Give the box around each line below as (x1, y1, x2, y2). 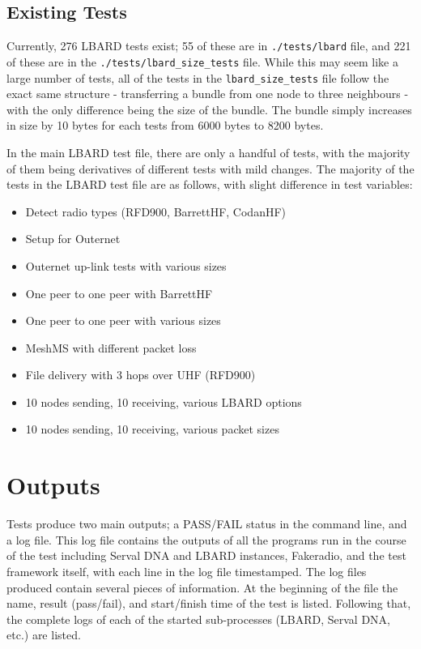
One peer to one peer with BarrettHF (25, 284, 213, 301)
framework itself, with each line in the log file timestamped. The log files (6, 562, 367, 579)
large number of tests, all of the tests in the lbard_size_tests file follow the (6, 69, 389, 86)
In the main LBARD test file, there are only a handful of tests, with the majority (6, 143, 410, 160)
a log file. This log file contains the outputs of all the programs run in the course (6, 531, 406, 548)
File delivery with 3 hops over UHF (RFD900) (25, 366, 256, 383)
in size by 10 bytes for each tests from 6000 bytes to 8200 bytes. (6, 117, 324, 134)
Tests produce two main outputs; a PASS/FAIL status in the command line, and (6, 515, 407, 532)
